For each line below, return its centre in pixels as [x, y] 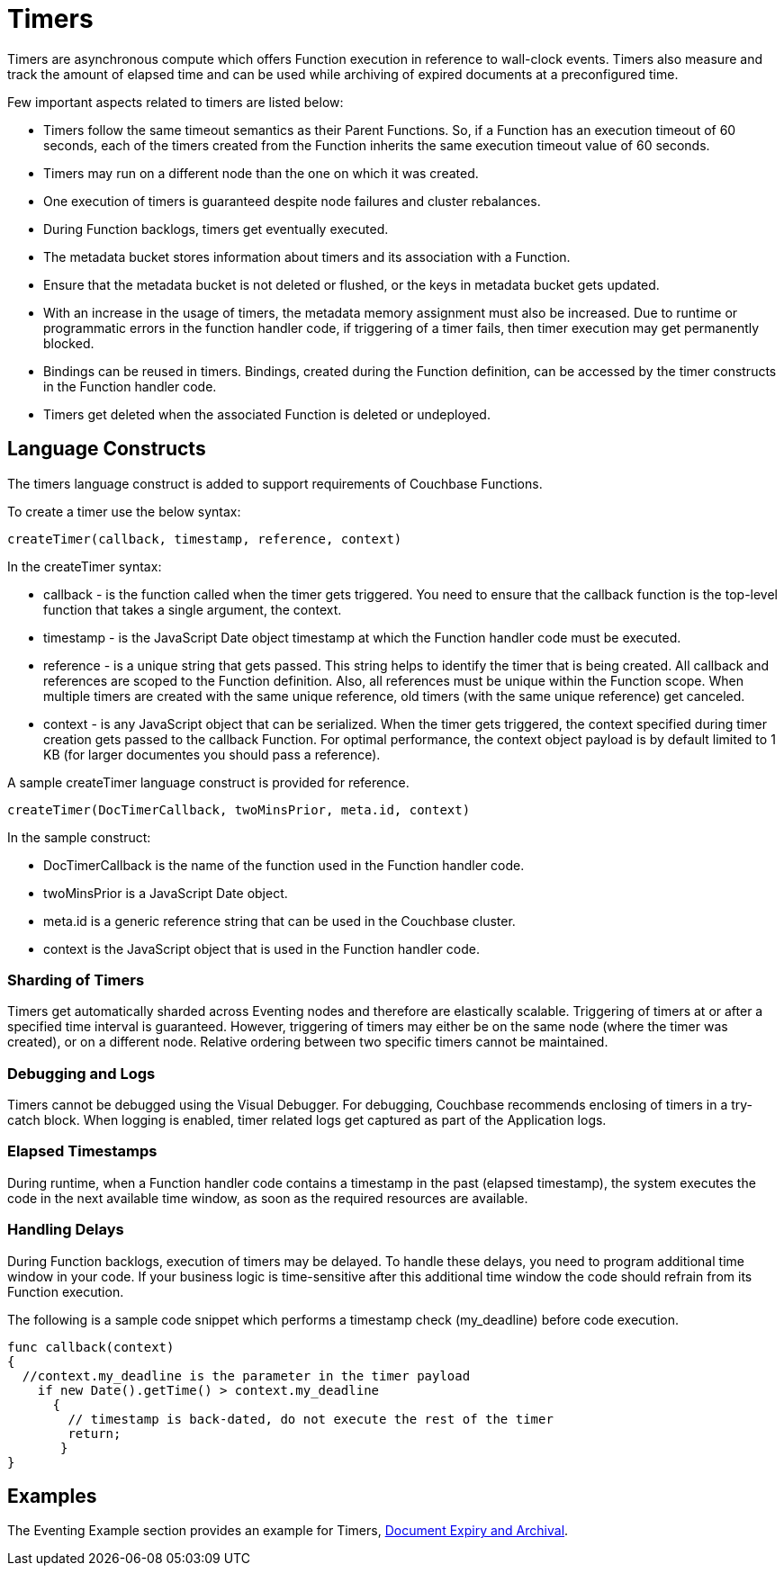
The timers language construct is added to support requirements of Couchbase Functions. [275, 483]
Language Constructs [107, 449]
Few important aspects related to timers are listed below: [176, 102]
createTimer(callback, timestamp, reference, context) [205, 539]
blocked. [69, 343]
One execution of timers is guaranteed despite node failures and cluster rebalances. [292, 201]
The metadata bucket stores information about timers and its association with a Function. [307, 256]
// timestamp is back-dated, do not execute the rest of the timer [311, 1419]
